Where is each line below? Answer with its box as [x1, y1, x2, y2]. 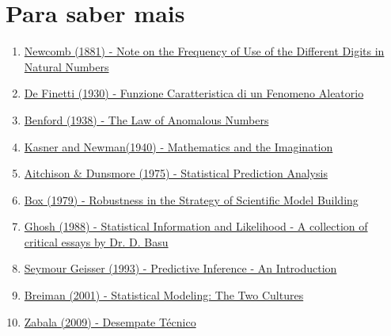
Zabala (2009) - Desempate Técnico [24, 313, 196, 330]
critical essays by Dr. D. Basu [24, 233, 169, 250]
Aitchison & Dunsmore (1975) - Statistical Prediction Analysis [24, 165, 328, 181]
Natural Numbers [24, 58, 109, 74]
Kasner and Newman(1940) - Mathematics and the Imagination [24, 138, 333, 155]
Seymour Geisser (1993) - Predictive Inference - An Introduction [24, 260, 337, 277]
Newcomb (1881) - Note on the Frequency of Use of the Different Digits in [24, 43, 385, 59]
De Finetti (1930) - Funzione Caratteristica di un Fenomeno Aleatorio [24, 85, 364, 101]
